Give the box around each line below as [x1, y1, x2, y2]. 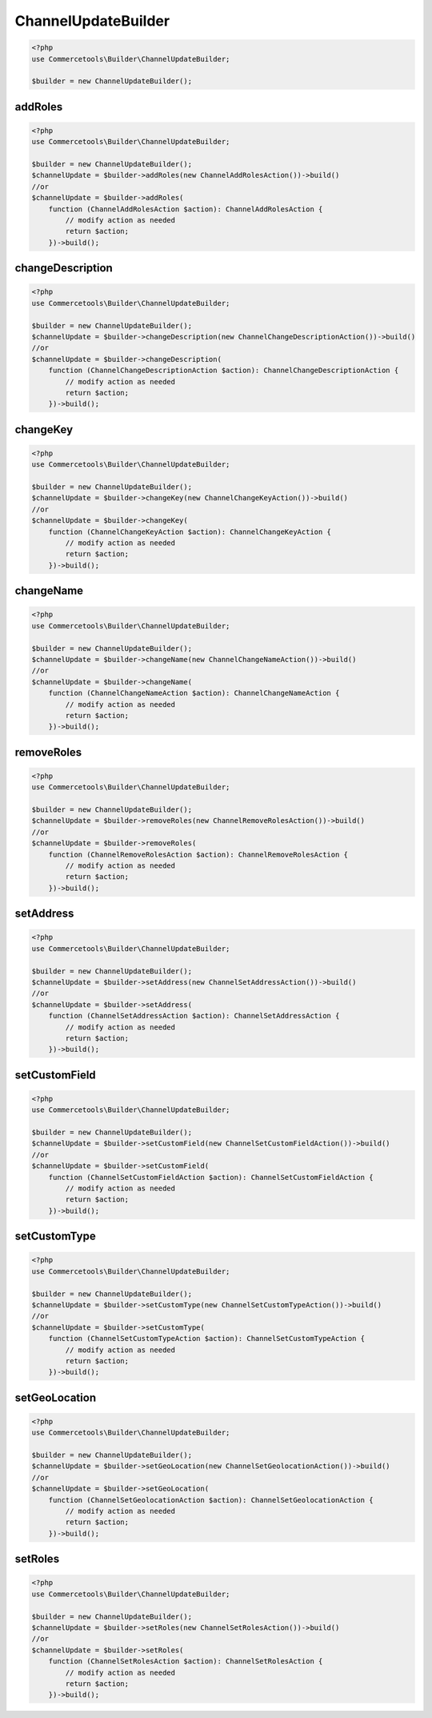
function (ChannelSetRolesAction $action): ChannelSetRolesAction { [48, 1657, 323, 1666]
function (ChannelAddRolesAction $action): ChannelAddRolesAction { [48, 204, 323, 214]
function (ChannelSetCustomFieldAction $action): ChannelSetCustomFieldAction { [48, 1173, 374, 1182]
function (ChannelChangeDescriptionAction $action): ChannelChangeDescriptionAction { [48, 366, 399, 375]
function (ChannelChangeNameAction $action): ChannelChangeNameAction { [48, 688, 340, 698]
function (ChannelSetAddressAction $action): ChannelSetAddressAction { [48, 1011, 340, 1021]
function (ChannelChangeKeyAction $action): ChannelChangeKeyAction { [48, 527, 332, 536]
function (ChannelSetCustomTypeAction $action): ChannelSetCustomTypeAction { [48, 1334, 366, 1343]
